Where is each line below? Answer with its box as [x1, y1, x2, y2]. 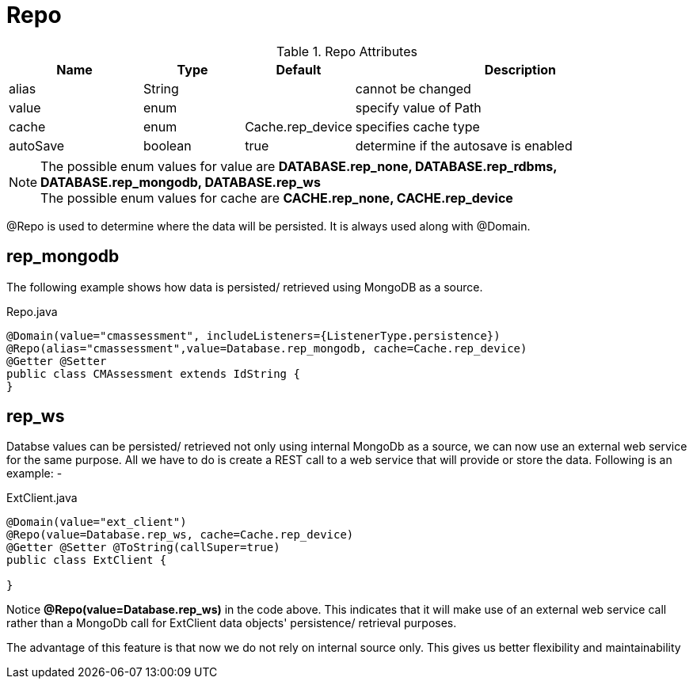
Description [484, 61, 557, 78]
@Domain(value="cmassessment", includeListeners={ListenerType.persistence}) [6, 329, 501, 342]
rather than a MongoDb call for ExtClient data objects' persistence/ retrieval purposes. [6, 616, 457, 630]
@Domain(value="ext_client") [6, 516, 187, 529]
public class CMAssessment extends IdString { [6, 367, 300, 380]
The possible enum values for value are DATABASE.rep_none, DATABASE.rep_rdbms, [40, 158, 558, 174]
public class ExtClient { [6, 554, 167, 567]
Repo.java [6, 304, 58, 318]
